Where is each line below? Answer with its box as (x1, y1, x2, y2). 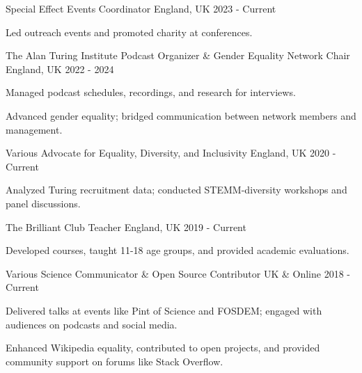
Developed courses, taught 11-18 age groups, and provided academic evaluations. (6, 243, 349, 257)
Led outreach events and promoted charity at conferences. (6, 24, 253, 39)
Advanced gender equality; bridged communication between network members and (6, 108, 356, 122)
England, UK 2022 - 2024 (6, 61, 114, 76)
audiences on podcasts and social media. (6, 317, 178, 331)
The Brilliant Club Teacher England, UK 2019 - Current (6, 219, 246, 234)
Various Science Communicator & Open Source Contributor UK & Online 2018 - (6, 266, 351, 280)
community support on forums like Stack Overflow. (6, 354, 223, 368)
